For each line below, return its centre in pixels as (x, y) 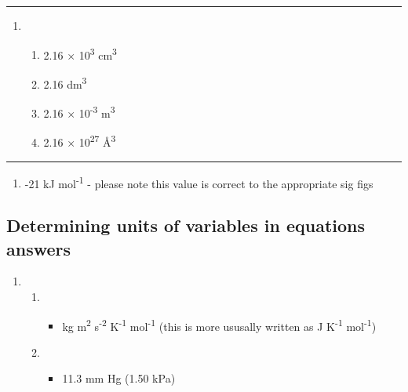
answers (39, 248)
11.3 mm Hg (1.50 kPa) (119, 378)
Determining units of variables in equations (186, 225)
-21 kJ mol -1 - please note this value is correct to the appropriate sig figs (199, 182)
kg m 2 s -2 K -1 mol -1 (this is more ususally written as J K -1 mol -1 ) (219, 325)
